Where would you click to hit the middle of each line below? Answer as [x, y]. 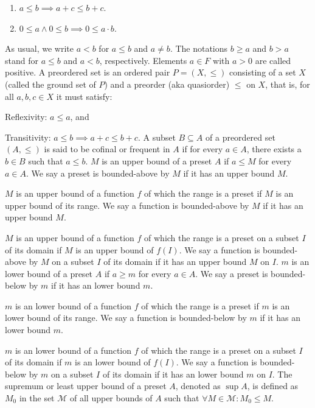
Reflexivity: [26, 117]
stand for [22, 60]
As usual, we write [39, 48]
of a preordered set [241, 137]
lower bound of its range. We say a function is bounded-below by [126, 318]
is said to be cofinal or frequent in [107, 149]
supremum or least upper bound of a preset [86, 386]
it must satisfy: [84, 96]
